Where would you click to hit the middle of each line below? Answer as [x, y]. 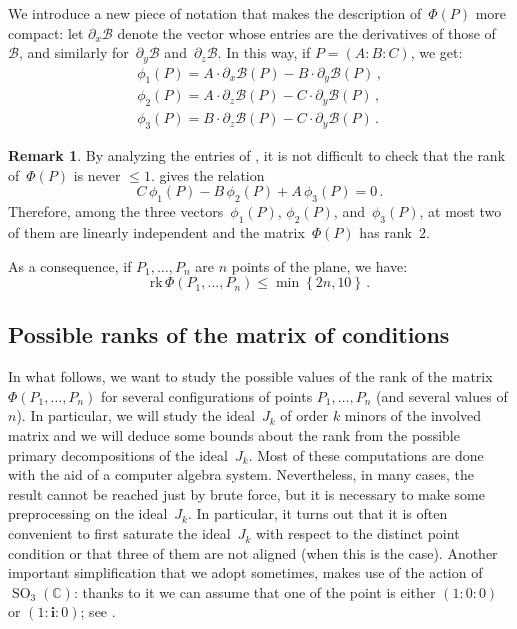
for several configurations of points [207, 395]
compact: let [46, 32]
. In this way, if [264, 52]
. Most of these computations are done [366, 454]
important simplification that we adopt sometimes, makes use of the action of [245, 572]
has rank [385, 231]
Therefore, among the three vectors [116, 211]
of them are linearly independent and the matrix [156, 231]
